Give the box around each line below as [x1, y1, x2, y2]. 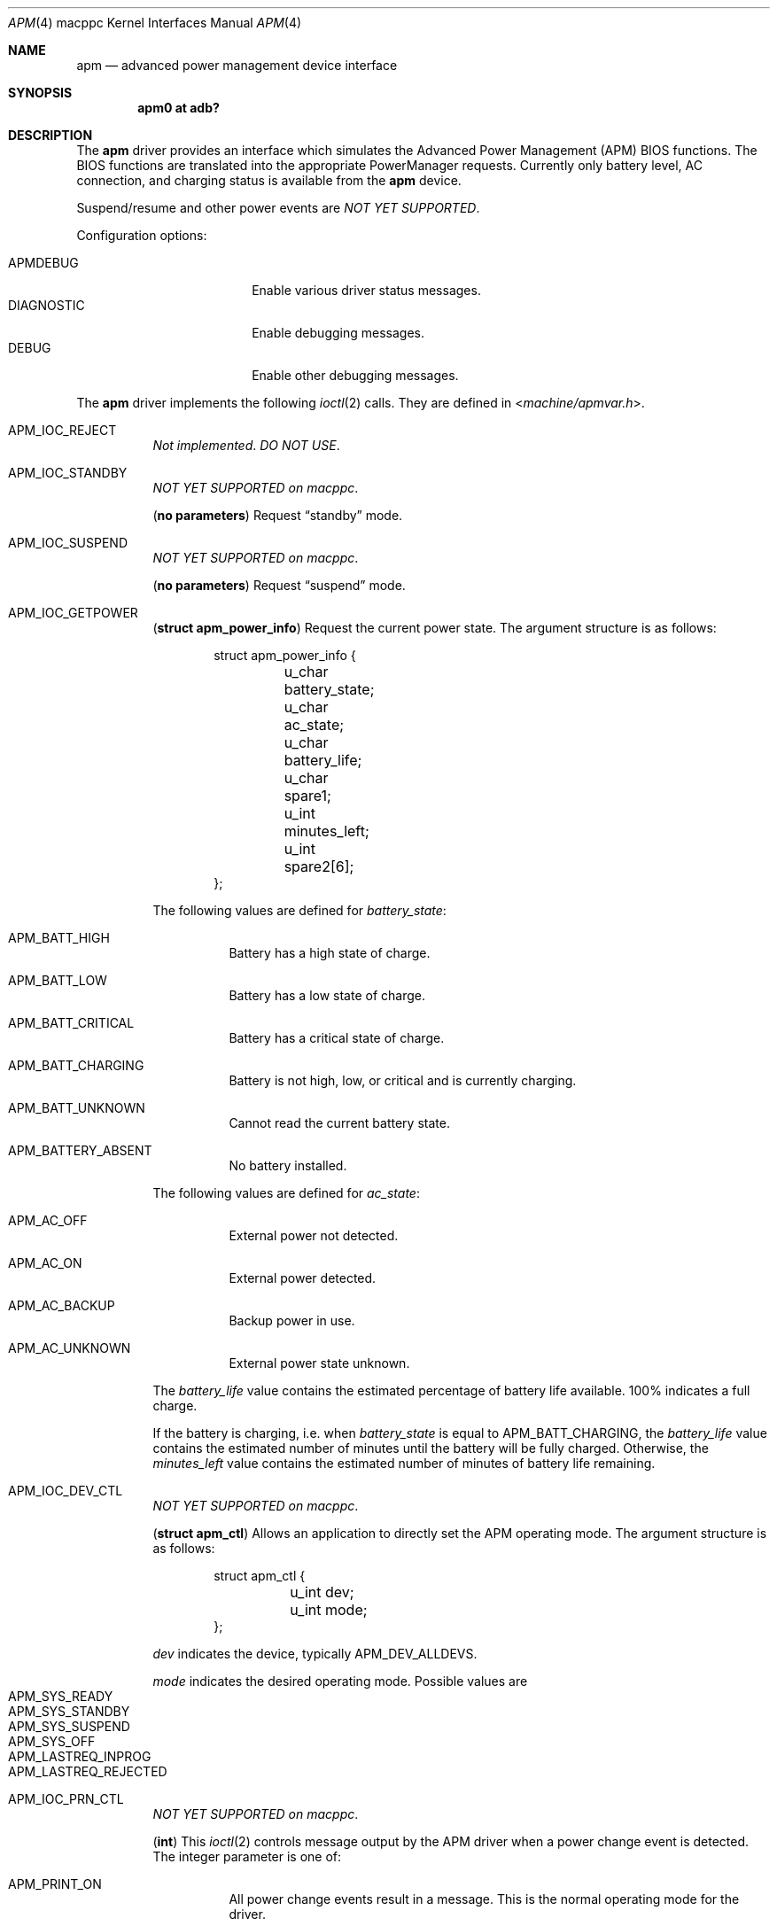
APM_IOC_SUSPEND [8, 535, 128, 550]
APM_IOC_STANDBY [8, 465, 128, 480]
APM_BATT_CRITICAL [8, 1015, 135, 1030]
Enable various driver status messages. [252, 283, 481, 298]
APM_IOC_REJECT [8, 423, 117, 438]
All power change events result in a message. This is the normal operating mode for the [229, 1891, 740, 1907]
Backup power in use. [229, 1313, 355, 1328]
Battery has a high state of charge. [229, 945, 431, 960]
